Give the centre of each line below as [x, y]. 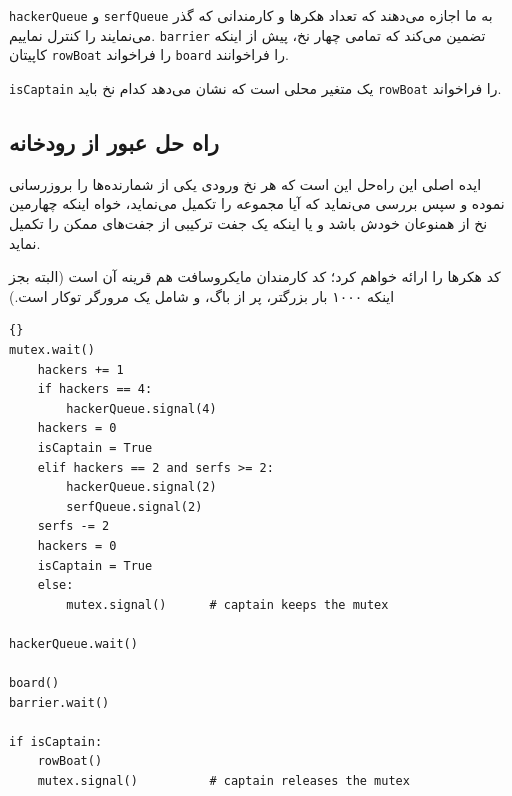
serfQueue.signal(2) [134, 506]
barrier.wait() [59, 702]
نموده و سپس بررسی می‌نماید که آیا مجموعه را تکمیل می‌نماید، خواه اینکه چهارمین [257, 203]
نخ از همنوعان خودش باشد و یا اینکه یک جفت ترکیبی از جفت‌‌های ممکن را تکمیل [248, 223]
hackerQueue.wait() [73, 643]
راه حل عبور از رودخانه [114, 142]
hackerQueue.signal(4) [141, 408]
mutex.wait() [52, 349]
